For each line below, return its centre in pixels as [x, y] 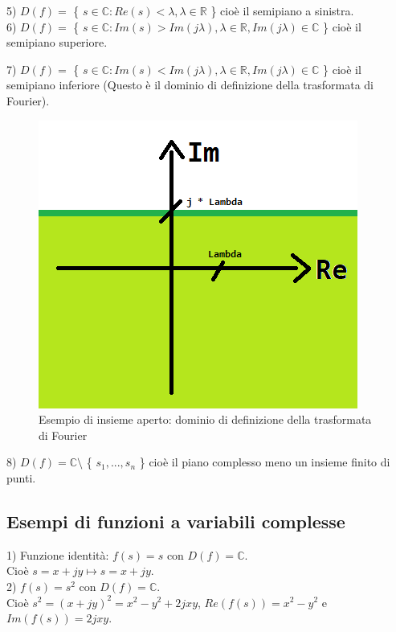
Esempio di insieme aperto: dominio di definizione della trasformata [205, 419]
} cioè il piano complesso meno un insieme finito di [265, 462]
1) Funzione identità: [58, 554]
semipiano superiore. [57, 42]
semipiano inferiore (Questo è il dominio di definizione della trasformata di [190, 85]
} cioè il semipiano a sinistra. [282, 10]
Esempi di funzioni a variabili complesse [176, 521]
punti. [21, 477]
